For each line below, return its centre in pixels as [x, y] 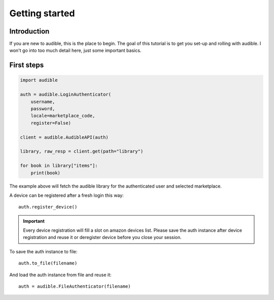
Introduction [29, 31]
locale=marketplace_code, [63, 116]
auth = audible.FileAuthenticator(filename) [75, 287]
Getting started [42, 13]
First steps [27, 65]
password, [43, 109]
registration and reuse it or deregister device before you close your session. [102, 237]
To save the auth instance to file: [43, 251]
